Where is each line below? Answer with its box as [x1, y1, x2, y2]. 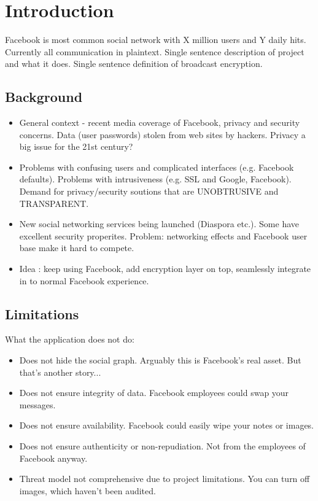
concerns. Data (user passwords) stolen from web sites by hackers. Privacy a [19, 128, 306, 141]
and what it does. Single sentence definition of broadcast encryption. [5, 57, 263, 70]
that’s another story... [19, 365, 101, 378]
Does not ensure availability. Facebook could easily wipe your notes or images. [19, 419, 314, 432]
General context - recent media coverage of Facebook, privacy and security [19, 116, 300, 129]
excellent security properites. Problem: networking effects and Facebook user [19, 229, 308, 242]
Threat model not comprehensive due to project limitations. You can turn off [19, 472, 310, 485]
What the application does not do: [5, 333, 134, 346]
